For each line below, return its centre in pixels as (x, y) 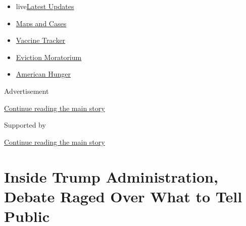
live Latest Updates (45, 6)
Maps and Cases (41, 23)
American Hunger (43, 74)
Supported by (25, 125)
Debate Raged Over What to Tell (123, 196)
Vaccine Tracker (41, 40)
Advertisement (27, 91)
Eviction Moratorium (49, 57)
